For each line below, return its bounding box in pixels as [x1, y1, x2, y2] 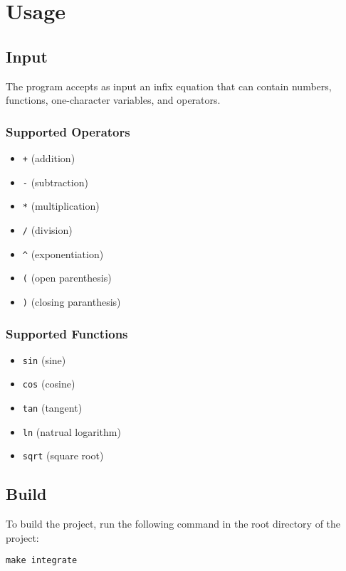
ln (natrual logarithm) [22, 424, 121, 439]
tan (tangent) [22, 400, 83, 415]
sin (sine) [22, 352, 66, 367]
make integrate [6, 555, 78, 566]
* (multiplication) [22, 198, 100, 213]
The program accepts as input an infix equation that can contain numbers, [6, 78, 332, 93]
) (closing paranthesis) [22, 294, 121, 309]
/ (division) [22, 222, 73, 237]
